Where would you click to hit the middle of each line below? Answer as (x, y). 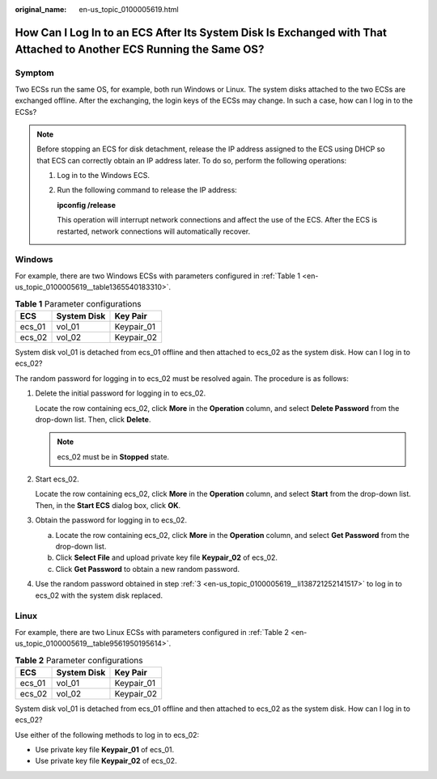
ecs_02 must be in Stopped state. (113, 456)
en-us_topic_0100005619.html (129, 9)
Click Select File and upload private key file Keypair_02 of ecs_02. (167, 557)
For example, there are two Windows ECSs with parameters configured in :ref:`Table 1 (158, 276)
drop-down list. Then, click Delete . (93, 419)
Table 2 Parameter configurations (79, 660)
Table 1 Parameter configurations (78, 303)
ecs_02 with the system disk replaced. (99, 595)
